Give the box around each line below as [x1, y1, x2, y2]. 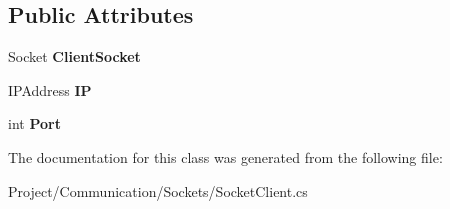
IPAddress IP [8, 79, 92, 100]
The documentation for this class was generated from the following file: [8, 146, 443, 167]
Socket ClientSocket [8, 46, 141, 67]
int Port [8, 113, 61, 134]
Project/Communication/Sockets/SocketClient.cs [8, 180, 308, 201]
